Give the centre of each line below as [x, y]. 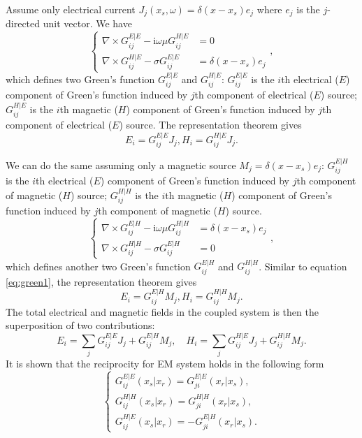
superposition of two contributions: [80, 325]
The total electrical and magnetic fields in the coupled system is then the [162, 311]
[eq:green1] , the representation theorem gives [101, 281]
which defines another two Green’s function [98, 266]
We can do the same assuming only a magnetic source [121, 165]
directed [23, 23]
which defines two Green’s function [80, 79]
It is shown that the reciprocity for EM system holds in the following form [165, 364]
